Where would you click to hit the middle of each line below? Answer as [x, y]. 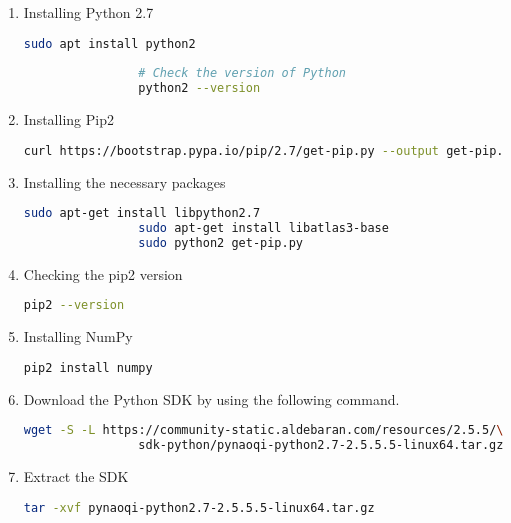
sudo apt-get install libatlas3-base [263, 228]
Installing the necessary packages [124, 181]
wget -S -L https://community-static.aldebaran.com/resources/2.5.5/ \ [263, 430]
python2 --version [199, 88]
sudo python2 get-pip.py [221, 242]
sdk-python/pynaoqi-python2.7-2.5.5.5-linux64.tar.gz [321, 445]
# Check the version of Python [242, 73]
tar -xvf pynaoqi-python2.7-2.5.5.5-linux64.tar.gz [199, 507]
